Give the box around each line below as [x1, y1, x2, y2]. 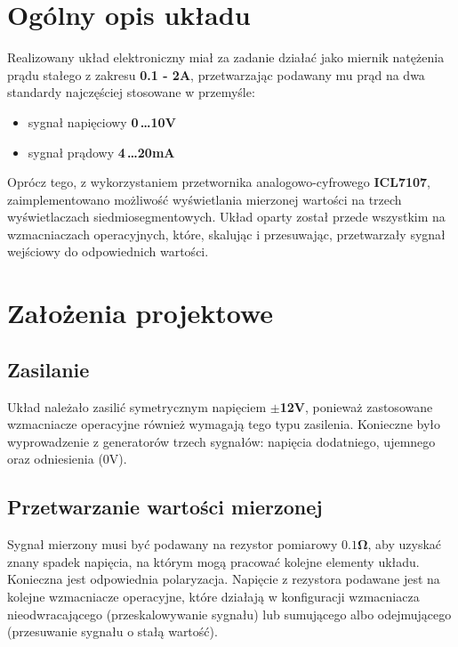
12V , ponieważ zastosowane [279, 397, 433, 416]
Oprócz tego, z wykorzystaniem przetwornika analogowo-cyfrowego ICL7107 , [7, 173, 430, 191]
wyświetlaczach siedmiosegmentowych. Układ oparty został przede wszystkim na [7, 207, 446, 226]
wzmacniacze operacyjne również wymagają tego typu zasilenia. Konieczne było [7, 415, 441, 433]
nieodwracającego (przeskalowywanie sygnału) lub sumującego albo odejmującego [7, 604, 452, 623]
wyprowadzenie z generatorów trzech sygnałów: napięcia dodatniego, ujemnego [7, 432, 436, 450]
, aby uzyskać [367, 535, 442, 554]
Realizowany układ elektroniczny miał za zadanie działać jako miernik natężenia [7, 48, 445, 67]
